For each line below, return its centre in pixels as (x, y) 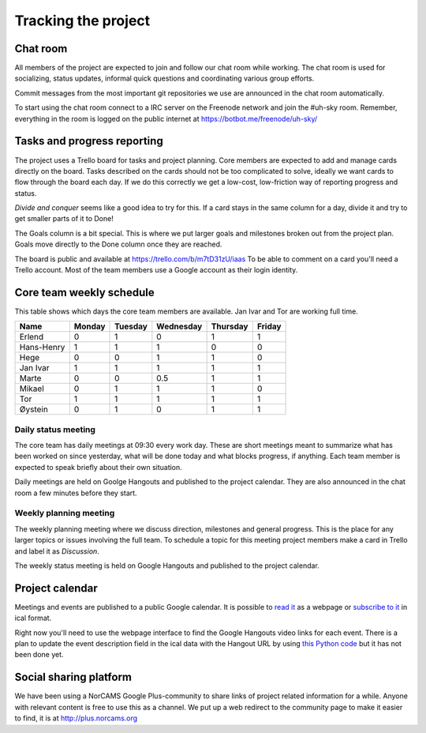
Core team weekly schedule (84, 292)
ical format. (33, 618)
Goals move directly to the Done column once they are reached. (118, 244)
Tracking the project (82, 21)
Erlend (32, 337)
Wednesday (179, 326)
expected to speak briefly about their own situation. (99, 467)
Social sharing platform (73, 677)
